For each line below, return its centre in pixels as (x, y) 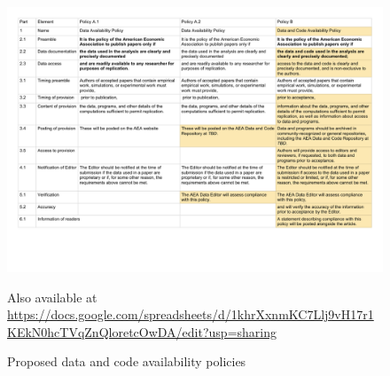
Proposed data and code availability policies (127, 361)
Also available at (52, 297)
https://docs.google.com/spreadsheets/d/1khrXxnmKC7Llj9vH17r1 (191, 314)
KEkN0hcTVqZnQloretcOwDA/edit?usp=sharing (142, 331)
